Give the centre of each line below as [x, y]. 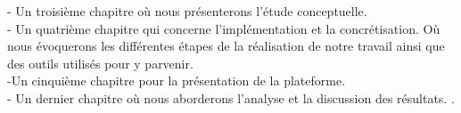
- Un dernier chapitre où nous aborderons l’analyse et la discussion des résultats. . [231, 97]
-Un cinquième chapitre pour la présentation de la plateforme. [177, 81]
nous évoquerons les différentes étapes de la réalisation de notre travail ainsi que [226, 46]
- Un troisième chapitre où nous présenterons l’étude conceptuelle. [187, 11]
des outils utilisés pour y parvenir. [100, 63]
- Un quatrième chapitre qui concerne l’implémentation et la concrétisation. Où [224, 28]
